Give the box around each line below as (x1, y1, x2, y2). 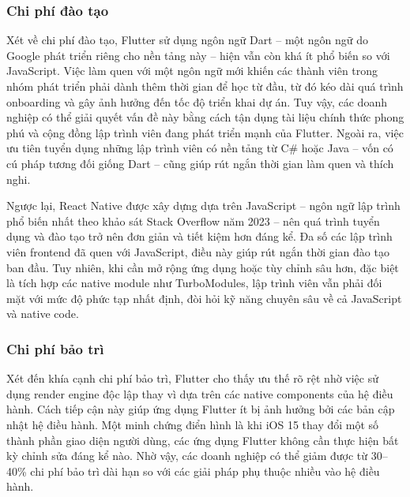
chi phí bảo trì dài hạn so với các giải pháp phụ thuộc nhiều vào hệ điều (30, 462, 380, 479)
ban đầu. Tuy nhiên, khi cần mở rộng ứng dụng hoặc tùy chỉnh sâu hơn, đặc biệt (6, 259, 399, 275)
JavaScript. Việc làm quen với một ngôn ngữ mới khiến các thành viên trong (6, 62, 378, 79)
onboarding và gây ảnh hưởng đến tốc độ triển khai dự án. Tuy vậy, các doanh (6, 93, 387, 110)
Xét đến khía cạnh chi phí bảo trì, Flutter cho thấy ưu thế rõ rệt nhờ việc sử (6, 370, 379, 387)
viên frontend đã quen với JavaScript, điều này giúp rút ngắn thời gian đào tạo (6, 243, 389, 260)
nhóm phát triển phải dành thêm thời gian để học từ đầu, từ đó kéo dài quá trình (6, 78, 404, 94)
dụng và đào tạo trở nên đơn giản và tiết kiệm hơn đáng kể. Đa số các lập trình (6, 228, 393, 245)
